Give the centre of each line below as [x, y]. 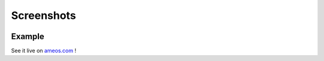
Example [28, 36]
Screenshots [43, 15]
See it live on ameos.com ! [43, 51]
